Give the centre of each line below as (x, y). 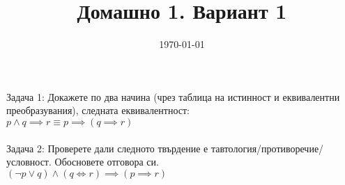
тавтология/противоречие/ (267, 148)
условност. (29, 162)
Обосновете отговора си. (107, 162)
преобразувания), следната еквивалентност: (98, 110)
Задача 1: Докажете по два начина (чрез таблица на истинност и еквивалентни (173, 96)
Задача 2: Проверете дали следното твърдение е (107, 148)
